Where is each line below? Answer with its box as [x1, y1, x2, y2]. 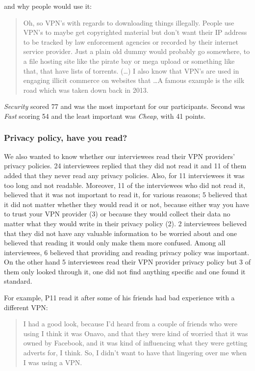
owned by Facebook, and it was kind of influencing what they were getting [23, 338, 248, 348]
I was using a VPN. [23, 357, 82, 367]
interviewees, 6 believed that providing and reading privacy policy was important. [4, 247, 250, 257]
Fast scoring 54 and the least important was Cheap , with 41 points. [4, 110, 206, 121]
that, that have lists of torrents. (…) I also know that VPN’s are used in [23, 65, 239, 76]
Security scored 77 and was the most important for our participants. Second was [4, 101, 245, 111]
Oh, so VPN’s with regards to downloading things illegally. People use [23, 17, 234, 27]
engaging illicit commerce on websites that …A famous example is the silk [23, 75, 245, 85]
